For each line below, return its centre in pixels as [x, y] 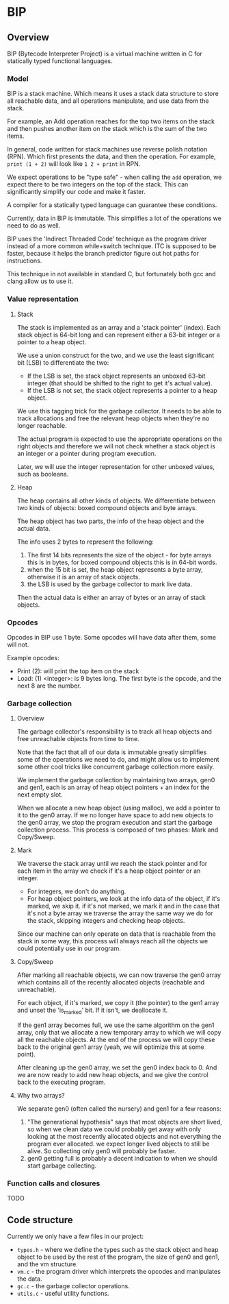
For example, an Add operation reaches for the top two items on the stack [111, 121]
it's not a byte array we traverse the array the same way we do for [120, 913]
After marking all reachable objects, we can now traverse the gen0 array [119, 975]
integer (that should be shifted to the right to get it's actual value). [120, 383]
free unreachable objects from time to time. [78, 739]
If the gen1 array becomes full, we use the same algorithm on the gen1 [116, 1025]
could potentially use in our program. [69, 949]
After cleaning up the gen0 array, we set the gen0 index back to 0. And [117, 1067]
